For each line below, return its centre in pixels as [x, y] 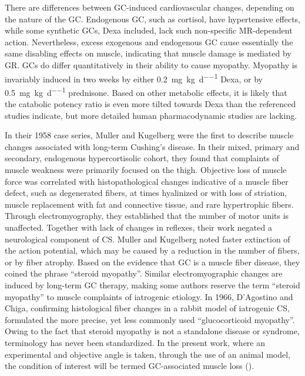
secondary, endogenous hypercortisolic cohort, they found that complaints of [142, 158]
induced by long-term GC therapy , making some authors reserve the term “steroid [152, 285]
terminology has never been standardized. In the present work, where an [135, 342]
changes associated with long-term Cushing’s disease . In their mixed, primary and [152, 146]
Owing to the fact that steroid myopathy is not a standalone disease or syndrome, [152, 331]
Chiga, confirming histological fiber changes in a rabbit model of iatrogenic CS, [147, 308]
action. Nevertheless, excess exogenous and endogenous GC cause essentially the [149, 41]
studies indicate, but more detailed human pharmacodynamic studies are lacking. [151, 115]
